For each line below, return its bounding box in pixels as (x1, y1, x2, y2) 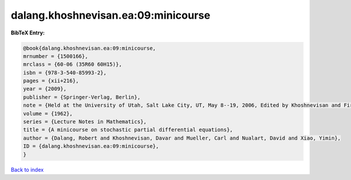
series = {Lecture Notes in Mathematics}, (23, 119, 147, 125)
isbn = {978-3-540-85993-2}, (23, 69, 107, 76)
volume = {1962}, (23, 110, 73, 117)
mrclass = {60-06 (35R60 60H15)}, (23, 61, 122, 68)
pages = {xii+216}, (23, 78, 79, 84)
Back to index (11, 166, 44, 173)
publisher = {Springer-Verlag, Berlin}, (23, 94, 140, 101)
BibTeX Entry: (11, 29, 45, 36)
